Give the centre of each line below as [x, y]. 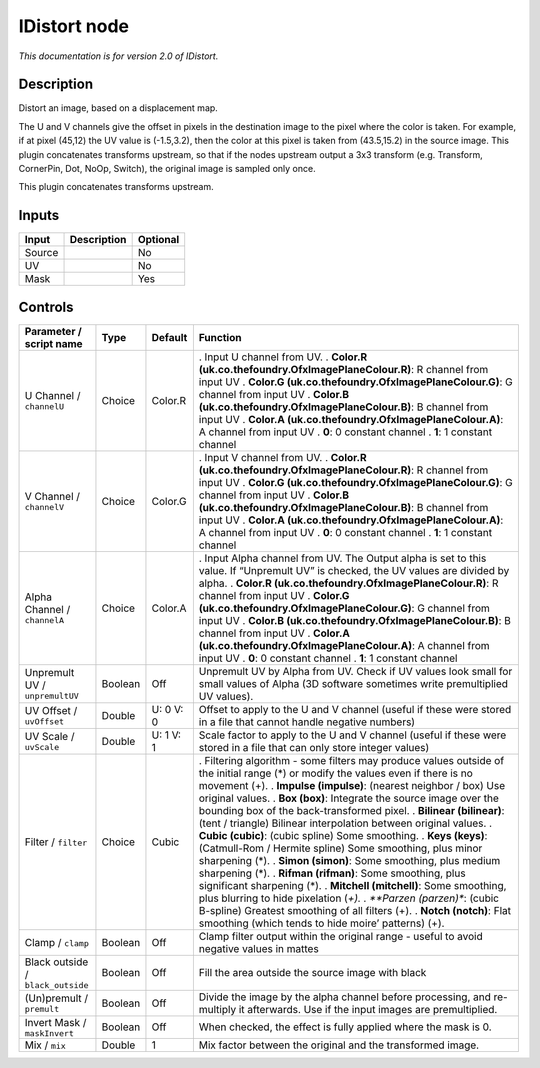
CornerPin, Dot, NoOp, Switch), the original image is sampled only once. [167, 169]
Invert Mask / [55, 1022]
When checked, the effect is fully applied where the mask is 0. [345, 1027]
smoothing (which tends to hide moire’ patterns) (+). [321, 923]
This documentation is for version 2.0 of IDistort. [118, 56]
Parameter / [53, 331]
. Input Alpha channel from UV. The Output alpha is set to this [342, 558]
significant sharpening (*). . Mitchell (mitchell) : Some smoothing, [352, 885]
